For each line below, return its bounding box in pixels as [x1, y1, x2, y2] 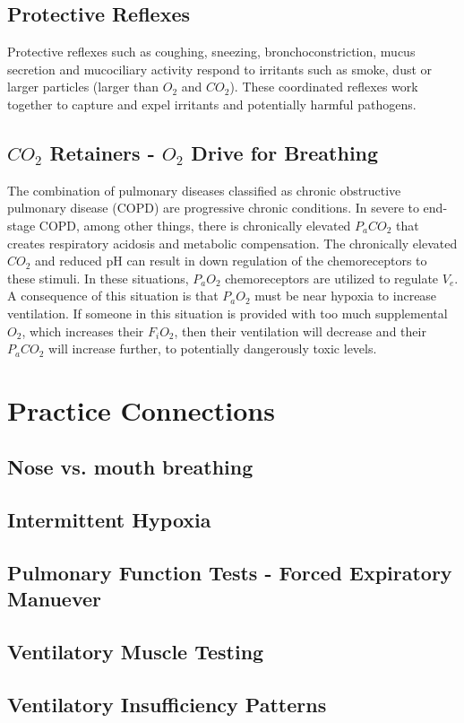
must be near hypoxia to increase [254, 286, 437, 305]
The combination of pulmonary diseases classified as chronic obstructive [7, 180, 401, 199]
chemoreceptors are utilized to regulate [225, 268, 439, 287]
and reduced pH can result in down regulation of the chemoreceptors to [35, 251, 427, 270]
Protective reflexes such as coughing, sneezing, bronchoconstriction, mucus [7, 42, 416, 61]
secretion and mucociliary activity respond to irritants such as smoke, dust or [7, 59, 433, 78]
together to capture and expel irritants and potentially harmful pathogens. [7, 94, 417, 113]
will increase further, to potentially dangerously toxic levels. [48, 339, 377, 358]
